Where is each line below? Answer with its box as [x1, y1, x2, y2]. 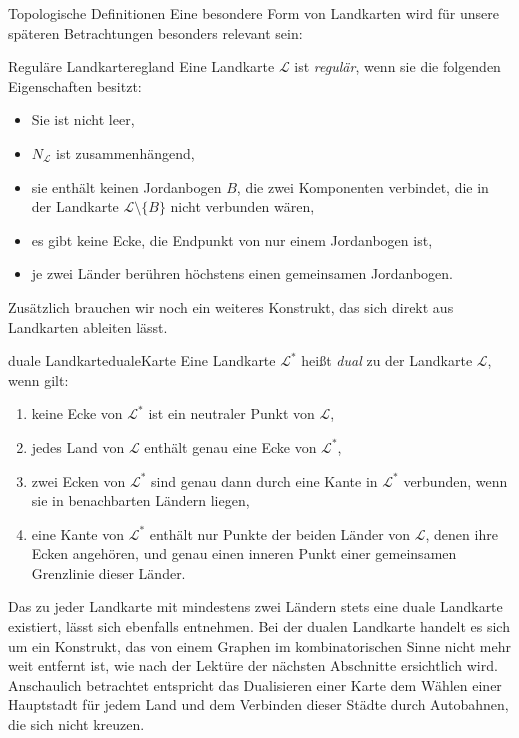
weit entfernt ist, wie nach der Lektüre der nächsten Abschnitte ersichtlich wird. [8, 655, 498, 676]
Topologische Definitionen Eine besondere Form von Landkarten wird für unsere [8, 3, 499, 23]
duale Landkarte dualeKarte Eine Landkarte [8, 350, 276, 371]
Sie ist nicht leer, [31, 109, 135, 130]
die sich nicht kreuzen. [8, 714, 145, 735]
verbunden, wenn [403, 470, 508, 491]
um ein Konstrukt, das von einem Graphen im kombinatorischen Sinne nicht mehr [8, 635, 511, 656]
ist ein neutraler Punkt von [148, 403, 315, 424]
